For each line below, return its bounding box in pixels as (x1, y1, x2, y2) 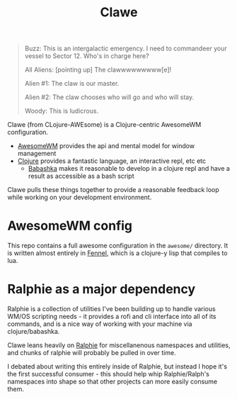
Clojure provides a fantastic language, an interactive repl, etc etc (17, 157, 207, 165)
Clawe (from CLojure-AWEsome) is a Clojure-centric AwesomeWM (7, 120, 202, 129)
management (17, 150, 57, 158)
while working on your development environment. (7, 193, 152, 202)
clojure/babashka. (7, 327, 60, 336)
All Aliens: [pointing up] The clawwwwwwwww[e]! (24, 65, 172, 74)
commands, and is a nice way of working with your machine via (7, 320, 192, 328)
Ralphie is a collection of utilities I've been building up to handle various (7, 305, 216, 313)
